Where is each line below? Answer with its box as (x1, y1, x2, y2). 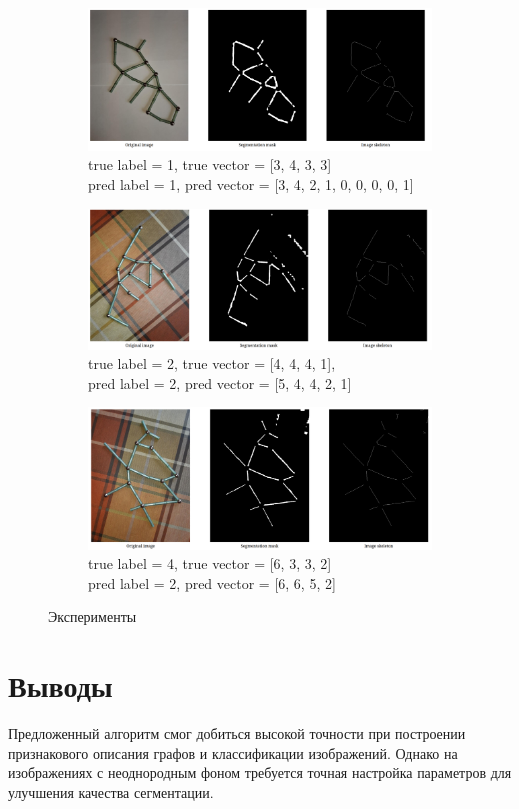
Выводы (8, 665, 113, 706)
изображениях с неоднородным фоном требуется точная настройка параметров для (8, 762, 512, 783)
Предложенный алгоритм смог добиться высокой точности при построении (8, 723, 466, 744)
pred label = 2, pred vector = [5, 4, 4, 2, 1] (88, 372, 352, 393)
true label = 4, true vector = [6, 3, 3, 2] (88, 553, 332, 574)
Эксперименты (48, 606, 137, 627)
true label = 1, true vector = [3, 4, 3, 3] (88, 154, 332, 175)
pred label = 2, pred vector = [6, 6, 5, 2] (88, 572, 336, 593)
